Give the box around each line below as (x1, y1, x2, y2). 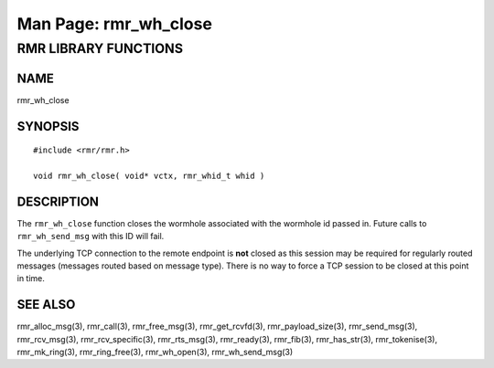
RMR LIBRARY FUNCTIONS (16, 40, 183, 57)
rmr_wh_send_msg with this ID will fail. (16, 231, 165, 242)
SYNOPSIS (16, 119, 80, 134)
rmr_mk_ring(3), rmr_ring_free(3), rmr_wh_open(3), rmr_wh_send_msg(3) (16, 347, 294, 358)
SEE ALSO (16, 297, 76, 312)
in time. (16, 273, 46, 284)
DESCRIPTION (16, 194, 100, 209)
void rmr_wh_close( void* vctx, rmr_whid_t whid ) (33, 170, 265, 181)
